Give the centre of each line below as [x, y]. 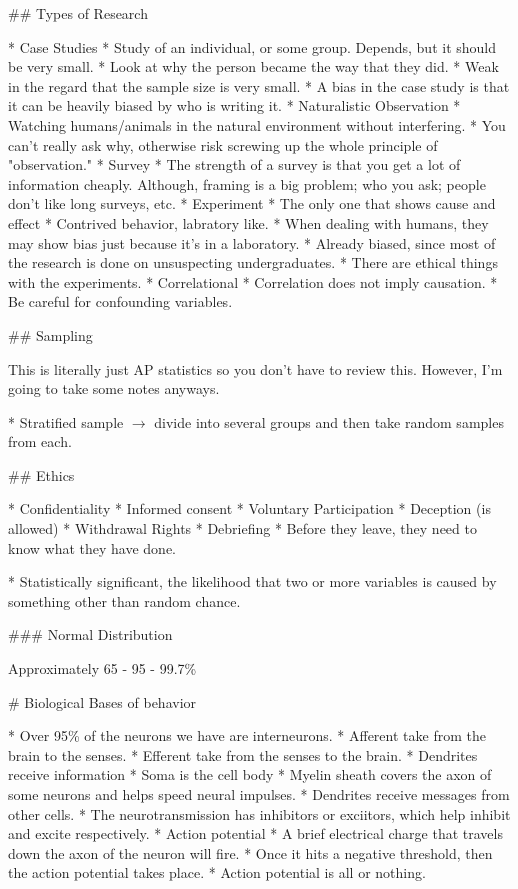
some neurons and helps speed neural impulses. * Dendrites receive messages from [259, 794]
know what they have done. [92, 547]
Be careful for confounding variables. [120, 301]
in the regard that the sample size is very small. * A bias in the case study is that [259, 85]
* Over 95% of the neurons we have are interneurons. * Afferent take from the [247, 735]
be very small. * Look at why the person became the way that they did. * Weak [253, 66]
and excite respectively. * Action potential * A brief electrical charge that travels [255, 833]
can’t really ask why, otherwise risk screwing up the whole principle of [223, 144]
